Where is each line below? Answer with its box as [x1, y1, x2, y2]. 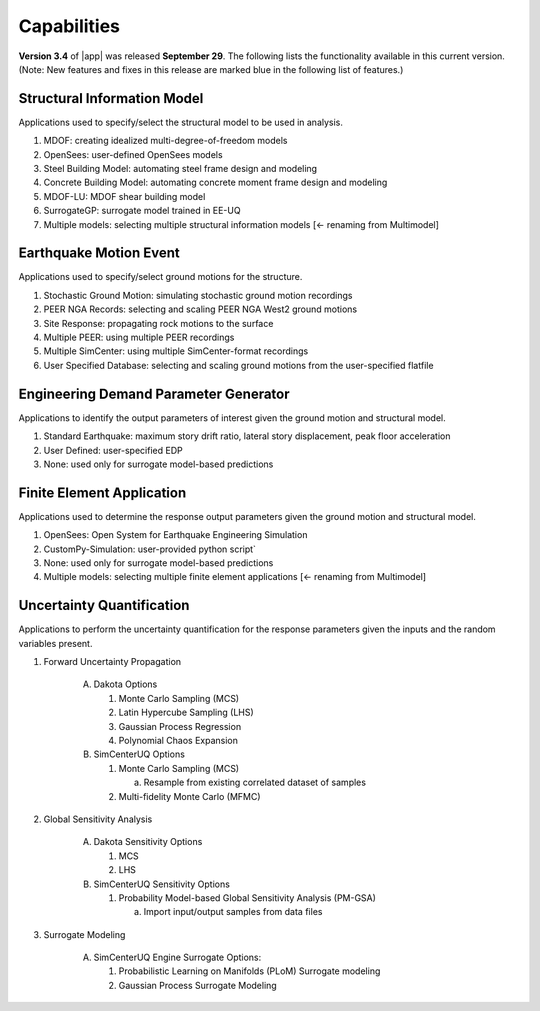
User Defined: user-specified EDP [43, 444, 184, 456]
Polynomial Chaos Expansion [118, 735, 239, 747]
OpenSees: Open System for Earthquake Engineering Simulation [43, 529, 308, 541]
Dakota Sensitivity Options [93, 836, 203, 848]
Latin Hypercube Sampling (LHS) [118, 706, 254, 719]
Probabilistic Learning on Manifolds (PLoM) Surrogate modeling [118, 965, 381, 977]
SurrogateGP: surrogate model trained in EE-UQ [43, 205, 241, 217]
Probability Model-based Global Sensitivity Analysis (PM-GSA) [118, 891, 377, 904]
